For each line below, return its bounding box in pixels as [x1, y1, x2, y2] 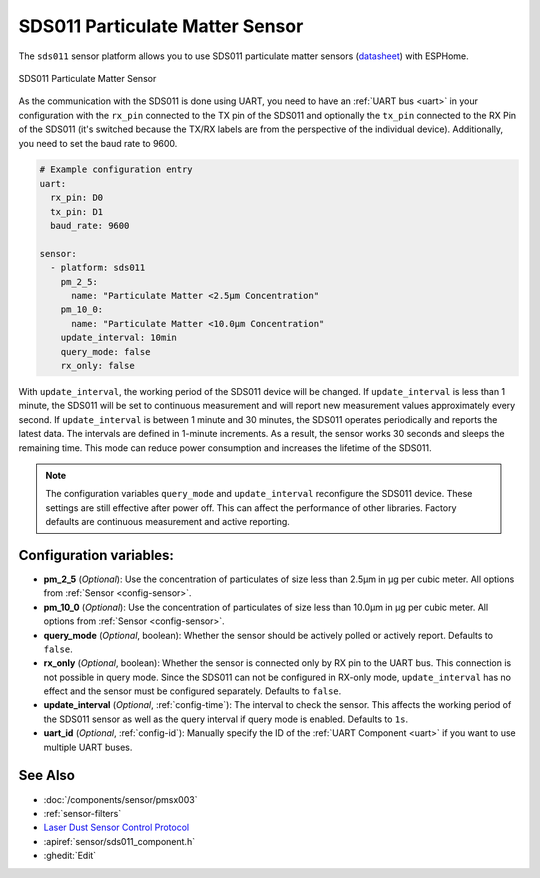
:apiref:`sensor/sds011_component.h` [43, 835, 195, 847]
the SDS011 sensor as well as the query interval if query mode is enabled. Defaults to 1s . [43, 713, 409, 725]
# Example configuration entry [39, 164, 194, 175]
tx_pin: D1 [50, 206, 104, 217]
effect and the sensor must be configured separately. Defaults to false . [43, 685, 342, 697]
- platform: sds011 [50, 262, 146, 274]
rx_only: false [60, 360, 135, 371]
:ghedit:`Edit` [43, 850, 97, 862]
